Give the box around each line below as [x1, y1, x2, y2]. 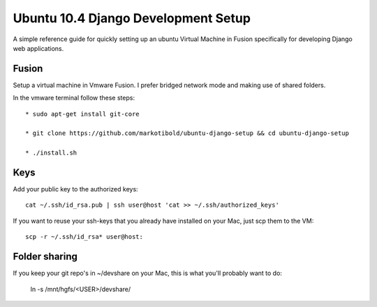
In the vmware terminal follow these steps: [13, 94, 135, 102]
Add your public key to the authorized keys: [13, 185, 139, 194]
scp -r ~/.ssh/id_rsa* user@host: [25, 233, 143, 241]
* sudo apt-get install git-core [25, 110, 140, 118]
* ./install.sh [25, 149, 77, 157]
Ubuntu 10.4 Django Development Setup [13, 10, 251, 26]
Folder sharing [13, 251, 78, 262]
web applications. [13, 44, 64, 52]
